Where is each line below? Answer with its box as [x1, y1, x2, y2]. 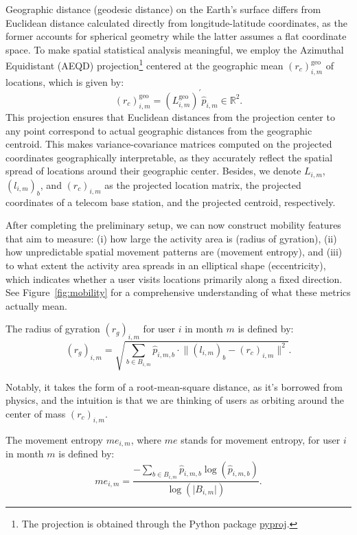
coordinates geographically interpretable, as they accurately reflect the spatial [5, 150, 333, 164]
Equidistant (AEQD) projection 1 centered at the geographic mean [5, 56, 284, 73]
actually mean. [5, 298, 67, 312]
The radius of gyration [5, 321, 100, 336]
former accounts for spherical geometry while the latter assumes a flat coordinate [5, 29, 347, 43]
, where [130, 432, 161, 446]
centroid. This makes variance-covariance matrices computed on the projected [5, 137, 332, 151]
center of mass [5, 406, 66, 420]
